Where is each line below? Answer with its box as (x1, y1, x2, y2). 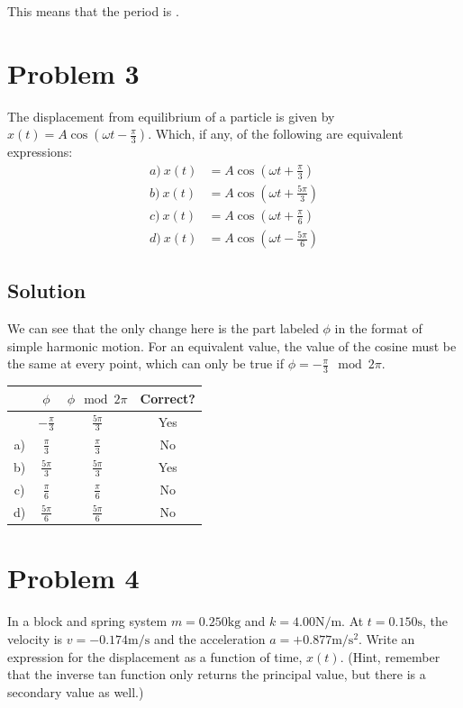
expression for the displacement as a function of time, (7, 647, 303, 666)
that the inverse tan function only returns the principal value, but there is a (7, 665, 426, 684)
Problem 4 (7, 559, 140, 596)
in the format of (334, 319, 422, 338)
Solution (7, 277, 86, 304)
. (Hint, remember (340, 647, 440, 666)
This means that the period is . (7, 2, 179, 20)
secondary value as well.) (7, 682, 144, 701)
